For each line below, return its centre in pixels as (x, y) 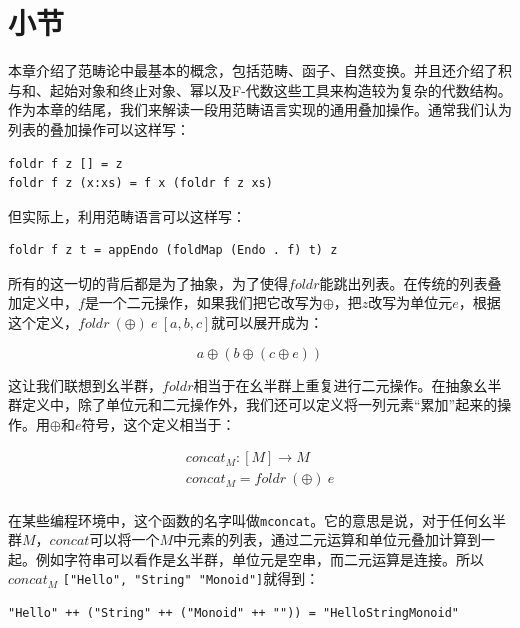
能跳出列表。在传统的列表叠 (410, 282)
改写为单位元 (410, 302)
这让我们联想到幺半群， (85, 384)
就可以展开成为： (267, 322)
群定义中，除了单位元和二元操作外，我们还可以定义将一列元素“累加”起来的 (253, 404)
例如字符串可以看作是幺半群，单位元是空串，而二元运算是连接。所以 (259, 558)
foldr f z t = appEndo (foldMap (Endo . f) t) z (173, 250)
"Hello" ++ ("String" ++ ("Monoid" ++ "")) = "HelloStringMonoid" (234, 613)
